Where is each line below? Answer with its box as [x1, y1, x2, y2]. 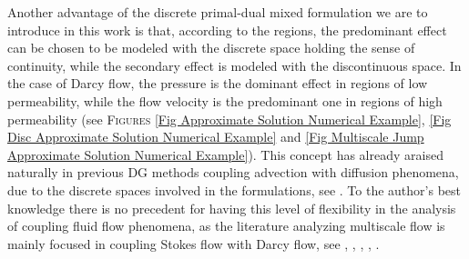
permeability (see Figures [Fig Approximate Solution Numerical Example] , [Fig [7, 109, 452, 128]
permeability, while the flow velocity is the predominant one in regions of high [7, 91, 443, 110]
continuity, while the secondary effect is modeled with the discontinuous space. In [7, 55, 462, 75]
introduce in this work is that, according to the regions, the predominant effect [7, 20, 447, 39]
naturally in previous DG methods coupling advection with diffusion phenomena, [7, 163, 459, 182]
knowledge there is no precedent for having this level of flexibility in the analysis [7, 198, 456, 217]
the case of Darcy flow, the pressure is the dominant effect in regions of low [7, 74, 428, 93]
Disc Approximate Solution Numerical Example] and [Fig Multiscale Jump [7, 127, 424, 146]
